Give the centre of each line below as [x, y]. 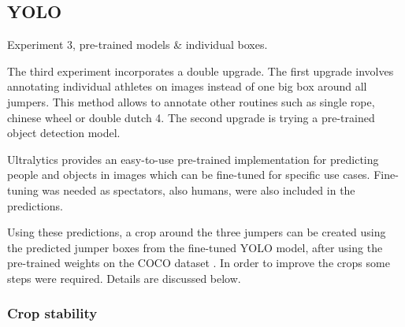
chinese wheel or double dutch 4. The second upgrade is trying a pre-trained [191, 117]
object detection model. [64, 133]
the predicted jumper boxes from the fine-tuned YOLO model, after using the [195, 247]
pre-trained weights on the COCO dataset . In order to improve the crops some [199, 263]
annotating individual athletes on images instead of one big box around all [187, 86]
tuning [23, 190]
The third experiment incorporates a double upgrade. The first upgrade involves [201, 71]
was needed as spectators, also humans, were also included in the [199, 190]
